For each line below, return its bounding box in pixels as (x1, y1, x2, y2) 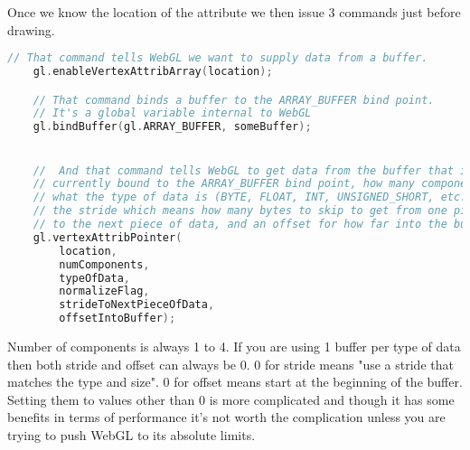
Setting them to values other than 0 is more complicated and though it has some (7, 389, 455, 408)
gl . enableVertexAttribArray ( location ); (33, 65, 273, 79)
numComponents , (59, 258, 150, 271)
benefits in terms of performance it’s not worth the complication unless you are (7, 408, 446, 427)
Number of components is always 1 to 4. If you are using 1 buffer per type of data (7, 337, 461, 356)
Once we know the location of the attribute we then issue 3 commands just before (7, 3, 461, 21)
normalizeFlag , (59, 285, 150, 298)
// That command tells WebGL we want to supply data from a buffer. (7, 52, 428, 65)
